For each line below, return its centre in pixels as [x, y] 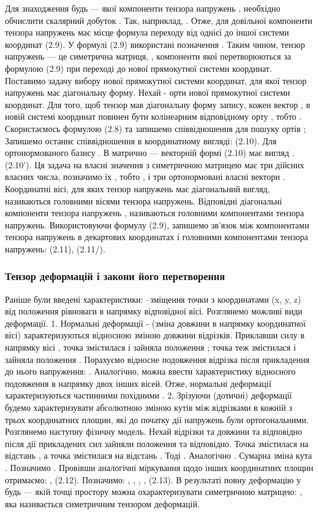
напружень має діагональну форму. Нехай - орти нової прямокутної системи [148, 92]
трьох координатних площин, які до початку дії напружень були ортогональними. [157, 419]
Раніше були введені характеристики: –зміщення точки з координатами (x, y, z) [153, 299]
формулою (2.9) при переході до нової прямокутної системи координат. [138, 68]
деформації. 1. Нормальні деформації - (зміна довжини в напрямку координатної [155, 323]
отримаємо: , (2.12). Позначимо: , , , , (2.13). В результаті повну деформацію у [153, 479]
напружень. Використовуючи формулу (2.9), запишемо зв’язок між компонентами [157, 224]
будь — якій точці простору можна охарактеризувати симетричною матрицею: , [153, 492]
